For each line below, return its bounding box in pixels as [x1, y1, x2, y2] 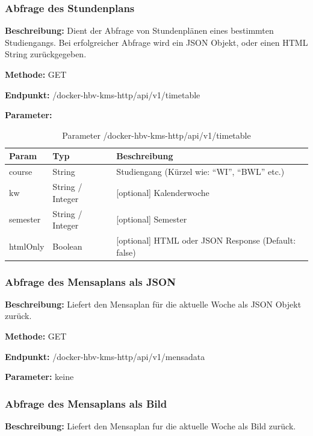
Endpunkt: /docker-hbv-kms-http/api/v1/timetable [5, 88, 200, 101]
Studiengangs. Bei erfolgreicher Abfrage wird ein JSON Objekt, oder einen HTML [5, 36, 308, 48]
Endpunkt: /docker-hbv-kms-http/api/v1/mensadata [5, 350, 205, 362]
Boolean [52, 239, 82, 252]
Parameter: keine [5, 370, 74, 383]
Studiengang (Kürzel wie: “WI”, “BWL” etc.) [116, 165, 285, 178]
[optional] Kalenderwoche [116, 186, 209, 198]
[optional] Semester [116, 213, 187, 226]
